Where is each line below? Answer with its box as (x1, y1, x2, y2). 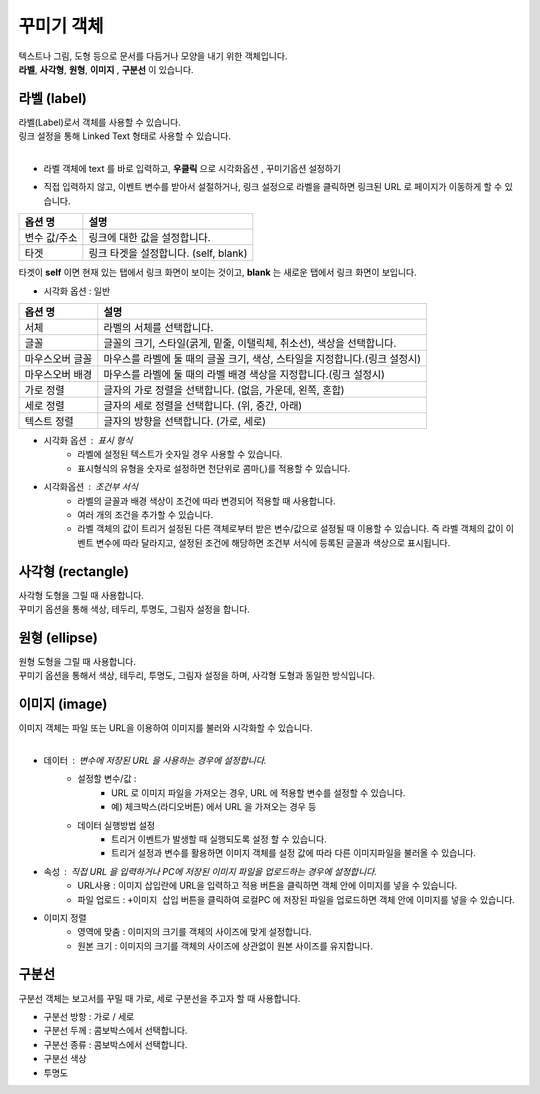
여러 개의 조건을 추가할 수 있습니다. (77, 508, 214, 520)
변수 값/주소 (24, 231, 78, 245)
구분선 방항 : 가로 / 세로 (43, 1010, 135, 1022)
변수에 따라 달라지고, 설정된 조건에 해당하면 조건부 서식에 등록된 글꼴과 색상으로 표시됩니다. (95, 536, 451, 549)
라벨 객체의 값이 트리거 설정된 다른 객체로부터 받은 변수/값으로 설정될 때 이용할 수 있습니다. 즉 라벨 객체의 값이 (77, 523, 504, 535)
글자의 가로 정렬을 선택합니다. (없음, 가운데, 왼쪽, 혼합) (103, 383, 345, 397)
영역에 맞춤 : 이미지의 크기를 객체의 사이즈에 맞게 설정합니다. (77, 926, 312, 938)
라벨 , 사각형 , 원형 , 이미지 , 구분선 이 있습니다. (18, 63, 194, 75)
